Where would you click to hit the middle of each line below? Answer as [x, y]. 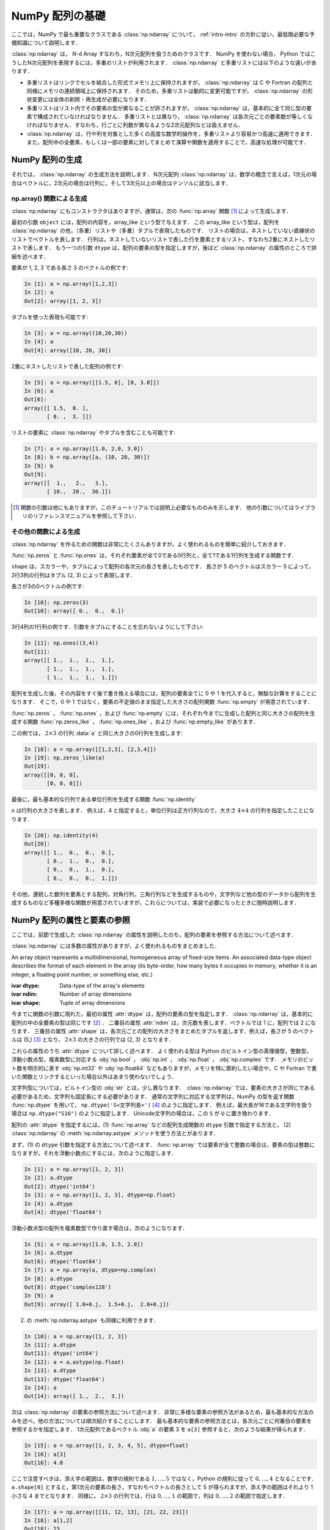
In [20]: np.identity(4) [61, 835]
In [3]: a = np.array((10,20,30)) [76, 333]
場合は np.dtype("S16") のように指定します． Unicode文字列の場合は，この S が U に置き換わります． [143, 1113]
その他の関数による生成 [46, 532]
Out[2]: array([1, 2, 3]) [63, 301]
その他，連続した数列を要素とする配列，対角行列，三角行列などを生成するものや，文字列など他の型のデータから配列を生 [164, 894]
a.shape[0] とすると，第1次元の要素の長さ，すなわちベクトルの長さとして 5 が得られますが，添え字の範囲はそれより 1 [162, 1487]
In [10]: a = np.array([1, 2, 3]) [76, 1336]
